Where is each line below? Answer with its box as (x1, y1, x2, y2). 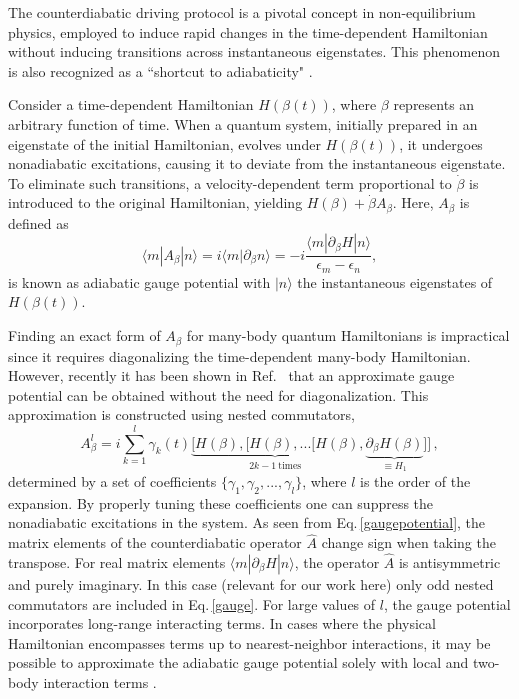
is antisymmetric (398, 552, 501, 572)
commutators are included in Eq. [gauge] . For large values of (8, 593, 376, 614)
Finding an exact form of (8, 325, 161, 346)
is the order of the (360, 470, 471, 491)
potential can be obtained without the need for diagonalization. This (8, 384, 429, 405)
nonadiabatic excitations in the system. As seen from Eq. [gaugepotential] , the (8, 512, 486, 533)
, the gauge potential (383, 593, 511, 614)
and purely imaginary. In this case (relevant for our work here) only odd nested (8, 574, 494, 594)
